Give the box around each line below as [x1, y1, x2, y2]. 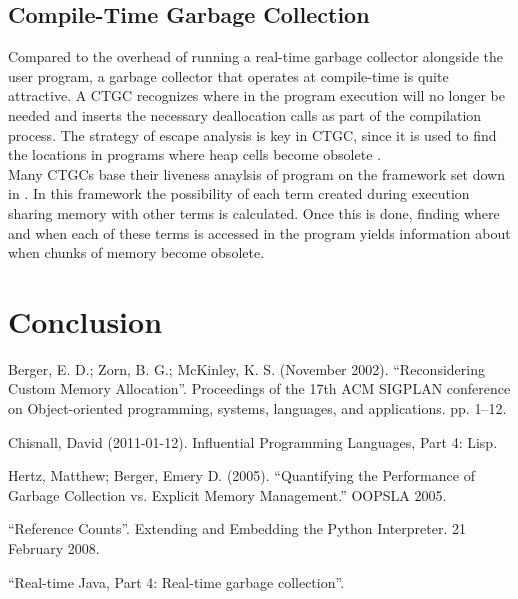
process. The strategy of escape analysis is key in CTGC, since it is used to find [8, 124, 497, 145]
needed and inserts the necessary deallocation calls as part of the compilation [8, 104, 482, 125]
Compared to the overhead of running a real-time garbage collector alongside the [8, 46, 503, 67]
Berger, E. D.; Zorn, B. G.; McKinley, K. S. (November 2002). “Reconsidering [8, 358, 485, 379]
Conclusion [8, 300, 163, 341]
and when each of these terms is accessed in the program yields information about [8, 222, 511, 243]
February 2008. [8, 538, 100, 559]
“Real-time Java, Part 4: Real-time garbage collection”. [8, 571, 345, 592]
